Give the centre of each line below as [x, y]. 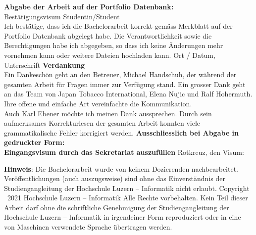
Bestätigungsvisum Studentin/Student [62, 16]
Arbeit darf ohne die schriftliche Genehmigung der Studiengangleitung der [117, 207]
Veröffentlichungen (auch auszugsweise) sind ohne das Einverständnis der [115, 178]
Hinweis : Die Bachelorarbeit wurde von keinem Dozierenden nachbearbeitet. [121, 168]
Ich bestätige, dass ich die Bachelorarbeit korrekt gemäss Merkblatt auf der [118, 26]
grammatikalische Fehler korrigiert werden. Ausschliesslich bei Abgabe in [122, 132]
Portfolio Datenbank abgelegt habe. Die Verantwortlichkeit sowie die [108, 35]
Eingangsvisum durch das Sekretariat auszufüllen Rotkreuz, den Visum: [124, 152]
